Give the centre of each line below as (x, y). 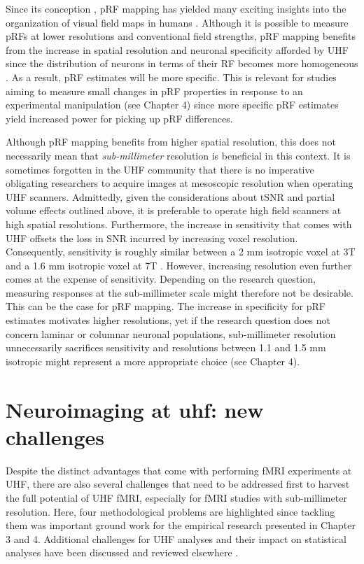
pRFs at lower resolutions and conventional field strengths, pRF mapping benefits (181, 36)
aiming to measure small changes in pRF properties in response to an (154, 91)
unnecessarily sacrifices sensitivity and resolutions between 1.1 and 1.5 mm (166, 347)
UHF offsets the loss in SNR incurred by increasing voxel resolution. (152, 238)
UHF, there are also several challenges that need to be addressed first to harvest (178, 484)
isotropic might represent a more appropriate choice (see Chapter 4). (153, 361)
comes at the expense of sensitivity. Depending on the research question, (161, 279)
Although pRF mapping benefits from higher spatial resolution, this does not (171, 142)
